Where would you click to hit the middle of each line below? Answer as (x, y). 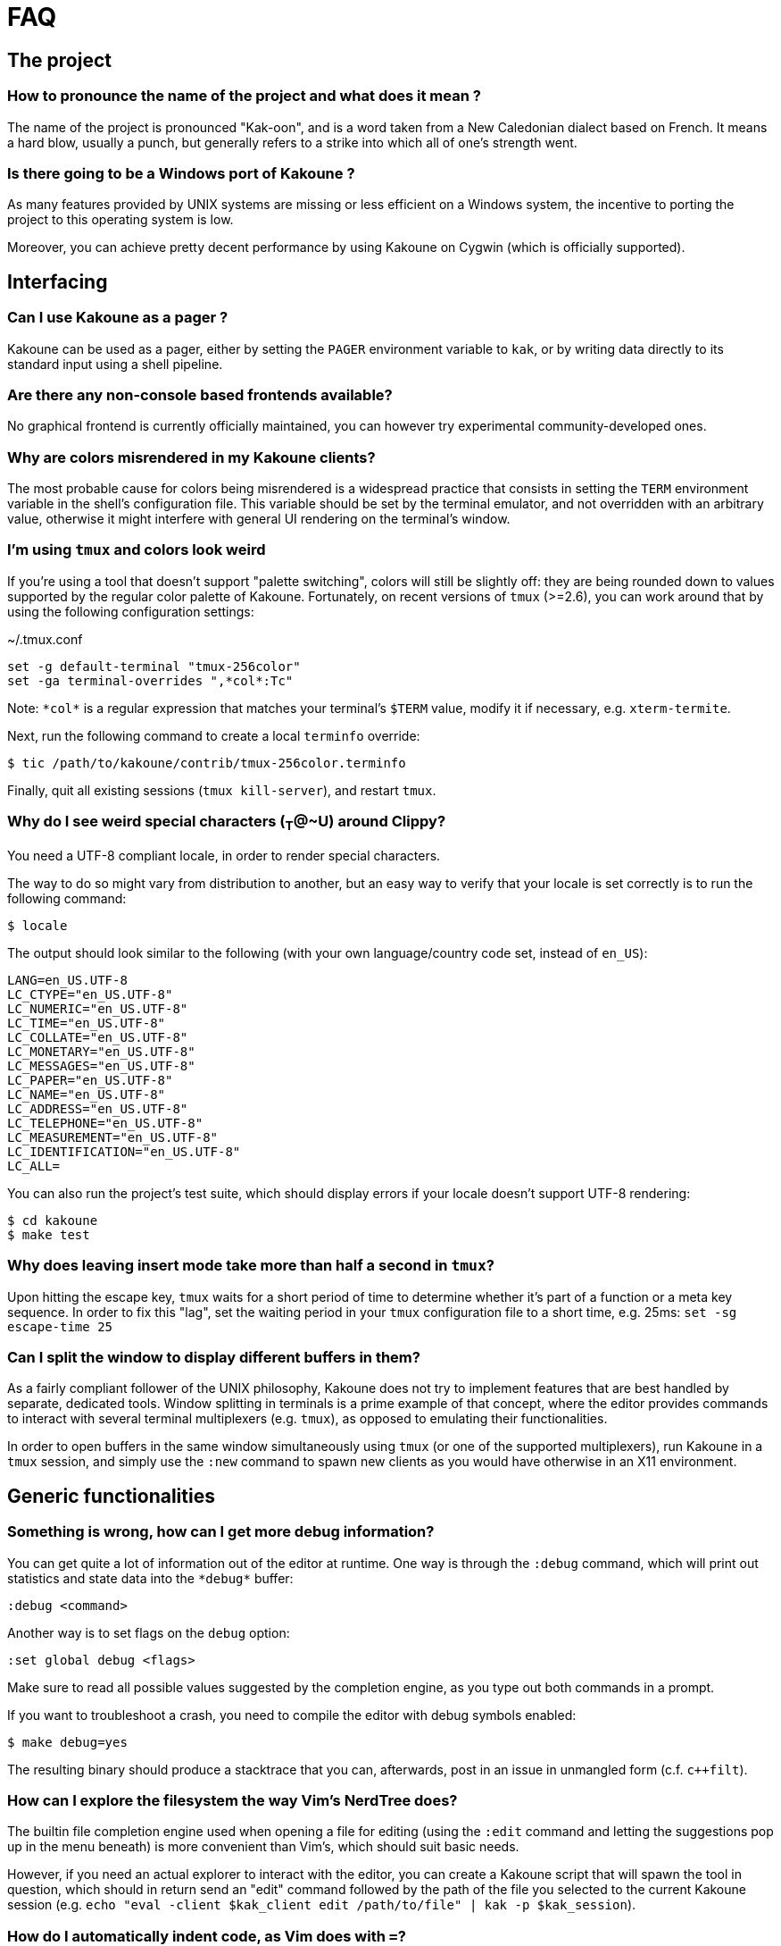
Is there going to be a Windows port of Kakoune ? (181, 173)
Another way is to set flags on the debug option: (149, 1632)
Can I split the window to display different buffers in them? (214, 1357)
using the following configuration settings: (131, 611)
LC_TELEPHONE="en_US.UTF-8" (105, 1123)
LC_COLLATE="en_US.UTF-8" (98, 1037)
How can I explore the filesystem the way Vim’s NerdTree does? (233, 1800)
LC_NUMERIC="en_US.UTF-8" (98, 1008)
